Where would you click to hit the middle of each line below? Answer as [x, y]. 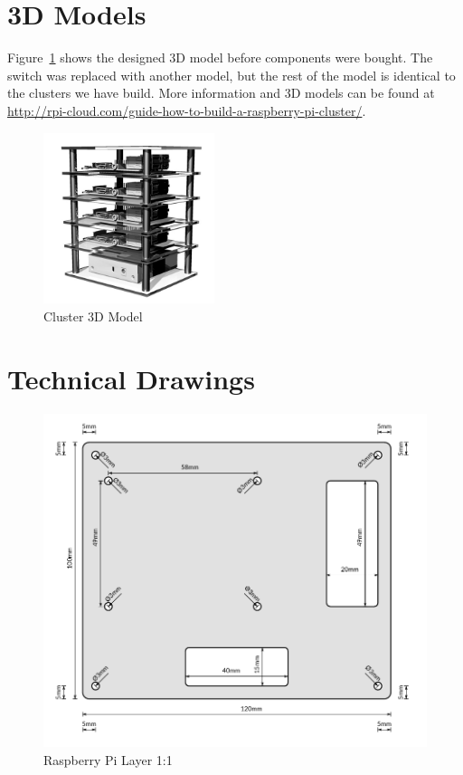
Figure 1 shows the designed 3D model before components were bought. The [220, 57]
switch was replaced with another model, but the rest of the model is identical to [231, 75]
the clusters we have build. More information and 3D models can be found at [221, 93]
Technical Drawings [131, 378]
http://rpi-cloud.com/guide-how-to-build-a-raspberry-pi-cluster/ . [187, 110]
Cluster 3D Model [93, 316]
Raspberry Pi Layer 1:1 [108, 760]
